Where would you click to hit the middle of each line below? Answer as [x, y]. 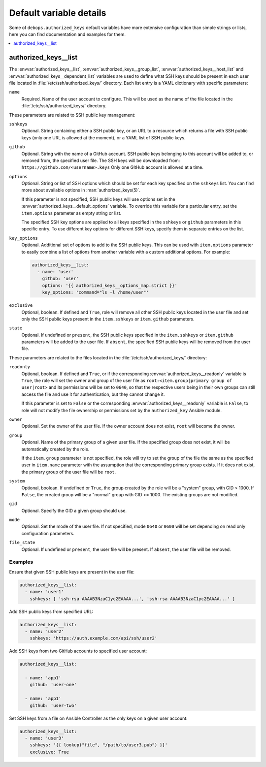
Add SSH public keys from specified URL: [51, 611]
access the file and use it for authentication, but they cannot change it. [93, 394]
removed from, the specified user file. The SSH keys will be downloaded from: [101, 160]
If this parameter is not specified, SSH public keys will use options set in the [98, 199]
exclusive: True [49, 752]
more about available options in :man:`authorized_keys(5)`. [81, 190]
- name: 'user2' [44, 631]
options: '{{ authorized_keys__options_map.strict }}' [110, 285]
